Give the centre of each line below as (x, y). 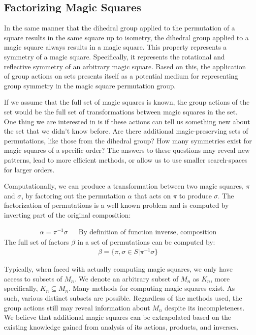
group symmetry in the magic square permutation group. (90, 85)
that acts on (152, 195)
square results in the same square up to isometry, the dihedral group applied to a (126, 37)
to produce (195, 195)
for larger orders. (29, 169)
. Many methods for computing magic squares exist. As (152, 288)
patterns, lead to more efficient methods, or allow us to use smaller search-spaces (126, 159)
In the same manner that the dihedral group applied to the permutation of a (120, 28)
